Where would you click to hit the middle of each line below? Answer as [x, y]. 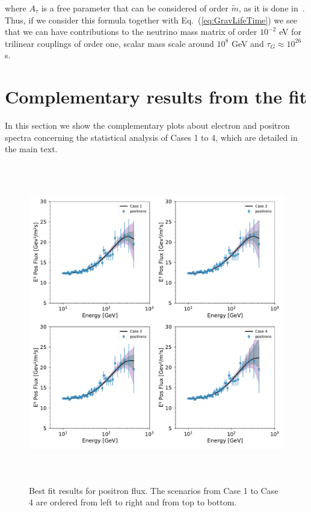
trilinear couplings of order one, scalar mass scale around [109, 43]
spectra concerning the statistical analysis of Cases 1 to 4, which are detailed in [151, 137]
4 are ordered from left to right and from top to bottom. [133, 502]
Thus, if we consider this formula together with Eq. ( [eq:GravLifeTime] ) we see [151, 20]
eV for [290, 32]
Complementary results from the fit [156, 97]
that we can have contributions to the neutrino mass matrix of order [131, 32]
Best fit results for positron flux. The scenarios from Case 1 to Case [154, 490]
